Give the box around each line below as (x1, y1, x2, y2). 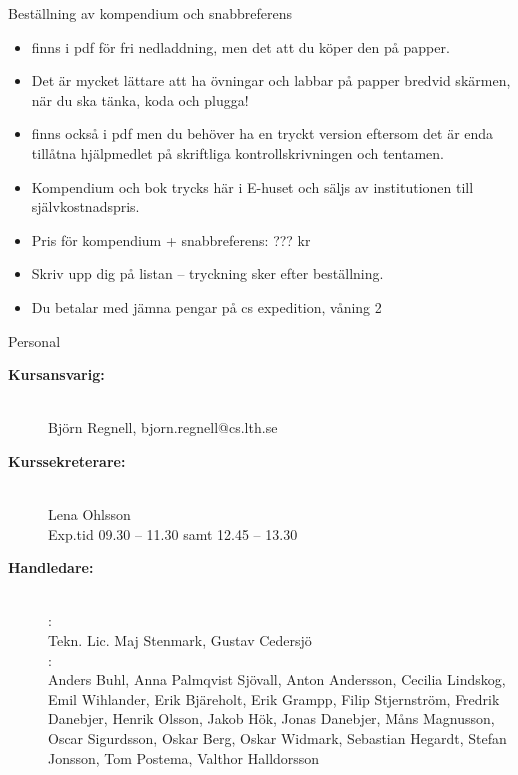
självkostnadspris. (31, 196, 140, 217)
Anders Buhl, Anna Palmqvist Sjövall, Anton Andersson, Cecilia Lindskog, (48, 669, 506, 690)
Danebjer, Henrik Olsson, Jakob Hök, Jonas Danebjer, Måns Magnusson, (48, 708, 495, 729)
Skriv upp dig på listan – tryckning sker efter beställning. (31, 263, 384, 284)
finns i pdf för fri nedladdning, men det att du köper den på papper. (31, 36, 450, 57)
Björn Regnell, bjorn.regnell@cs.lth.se (48, 417, 278, 438)
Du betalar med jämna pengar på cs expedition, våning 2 (31, 296, 382, 317)
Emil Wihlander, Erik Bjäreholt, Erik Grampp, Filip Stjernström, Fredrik (48, 688, 500, 709)
